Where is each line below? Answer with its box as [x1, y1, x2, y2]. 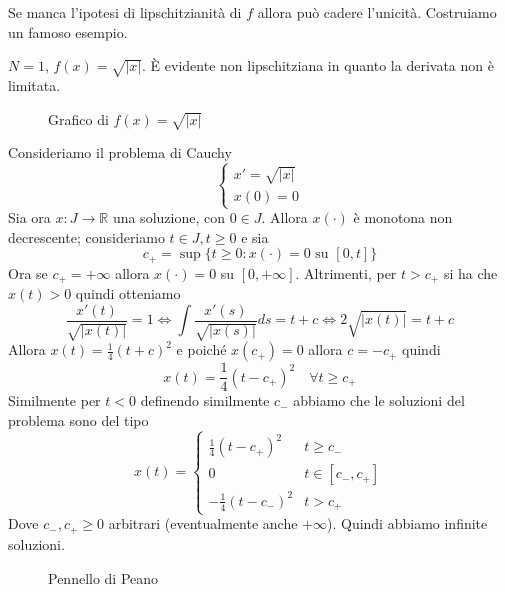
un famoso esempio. [8, 21, 128, 42]
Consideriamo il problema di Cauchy [8, 142, 232, 163]
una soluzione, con [112, 207, 225, 228]
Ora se [8, 262, 48, 283]
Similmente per [8, 390, 101, 411]
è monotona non [353, 207, 453, 228]
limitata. [8, 74, 61, 95]
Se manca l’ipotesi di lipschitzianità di [8, 2, 242, 22]
